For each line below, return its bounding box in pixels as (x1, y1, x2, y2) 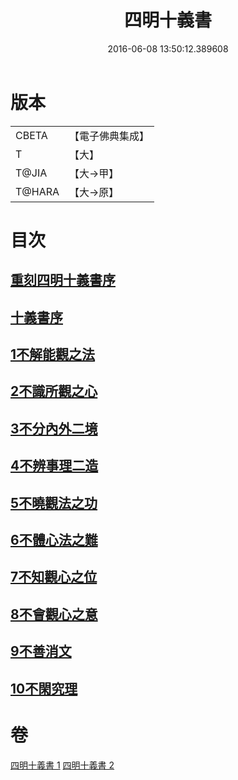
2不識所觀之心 (10, 383, 98, 400)
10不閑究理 (10, 680, 78, 697)
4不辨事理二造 (10, 457, 99, 475)
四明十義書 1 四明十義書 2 (10, 759, 115, 771)
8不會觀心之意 (10, 606, 98, 623)
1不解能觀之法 (10, 346, 96, 363)
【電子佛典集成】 (69, 129, 150, 143)
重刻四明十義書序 (10, 272, 116, 289)
